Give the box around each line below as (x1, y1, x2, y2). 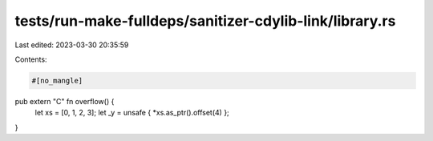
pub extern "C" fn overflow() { (14, 96, 115, 106)
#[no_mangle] (31, 76, 83, 85)
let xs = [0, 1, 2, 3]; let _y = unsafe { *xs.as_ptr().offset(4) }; (34, 108, 230, 118)
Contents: (14, 54, 47, 64)
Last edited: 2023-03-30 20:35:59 (14, 40, 129, 50)
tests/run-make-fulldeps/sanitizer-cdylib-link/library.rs (14, 12, 396, 30)
